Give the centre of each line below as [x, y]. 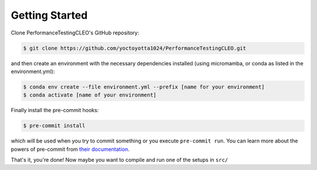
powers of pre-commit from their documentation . [70, 149]
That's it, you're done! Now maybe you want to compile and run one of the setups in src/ [119, 160]
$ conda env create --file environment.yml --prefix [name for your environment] [144, 87]
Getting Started [49, 15]
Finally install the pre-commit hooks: [55, 110]
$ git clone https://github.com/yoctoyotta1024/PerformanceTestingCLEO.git [135, 48]
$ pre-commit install [54, 126]
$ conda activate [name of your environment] [90, 95]
